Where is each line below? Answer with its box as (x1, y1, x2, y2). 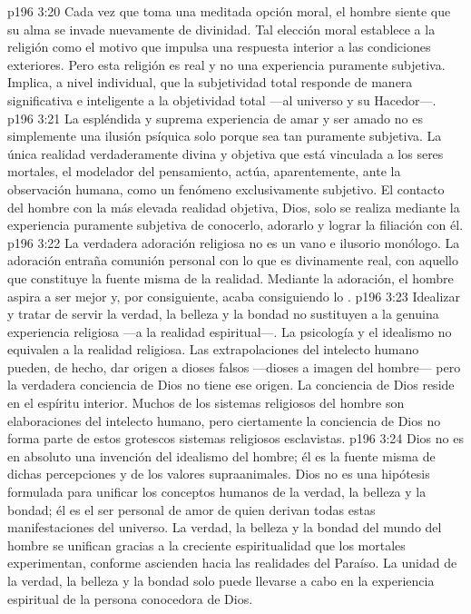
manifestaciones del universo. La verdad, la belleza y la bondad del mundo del (7, 518, 442, 537)
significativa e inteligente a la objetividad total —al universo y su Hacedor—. (7, 90, 437, 109)
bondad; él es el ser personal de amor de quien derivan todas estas (7, 500, 376, 519)
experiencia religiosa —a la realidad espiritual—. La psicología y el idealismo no (7, 322, 452, 341)
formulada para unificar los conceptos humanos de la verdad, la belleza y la (7, 482, 427, 501)
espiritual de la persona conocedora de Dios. (7, 589, 253, 608)
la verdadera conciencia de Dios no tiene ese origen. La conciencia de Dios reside (7, 375, 455, 394)
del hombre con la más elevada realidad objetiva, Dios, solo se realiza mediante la (7, 197, 460, 216)
